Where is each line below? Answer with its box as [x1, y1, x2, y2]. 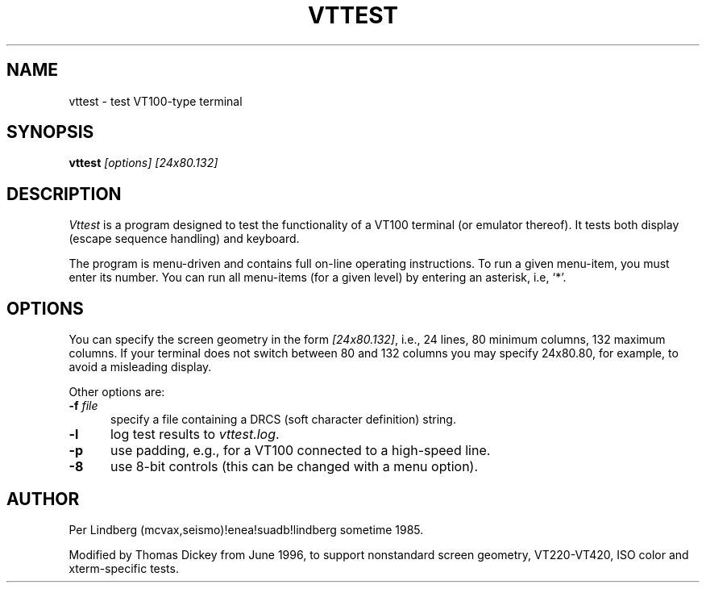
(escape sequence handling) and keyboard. [69, 232, 300, 246]
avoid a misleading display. [69, 360, 212, 374]
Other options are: [69, 385, 165, 399]
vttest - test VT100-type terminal [69, 94, 243, 108]
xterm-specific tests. [69, 561, 179, 575]
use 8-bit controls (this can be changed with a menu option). [110, 458, 479, 475]
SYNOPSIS [6, 122, 94, 143]
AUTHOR [6, 488, 80, 509]
